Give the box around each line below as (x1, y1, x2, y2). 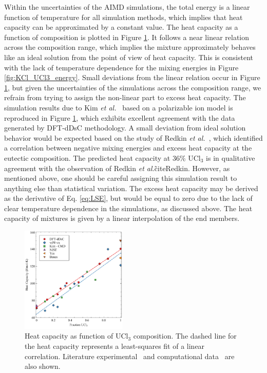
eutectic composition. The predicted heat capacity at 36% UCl (4, 152, 201, 163)
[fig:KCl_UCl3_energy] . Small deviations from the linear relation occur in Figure (4, 72, 260, 83)
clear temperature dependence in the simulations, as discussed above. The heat (4, 202, 253, 213)
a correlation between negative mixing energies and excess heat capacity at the (4, 142, 252, 153)
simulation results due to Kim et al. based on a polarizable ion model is (4, 102, 233, 113)
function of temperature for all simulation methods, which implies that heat (4, 11, 243, 22)
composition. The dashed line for (133, 330, 237, 341)
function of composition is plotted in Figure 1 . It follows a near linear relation (4, 31, 250, 42)
